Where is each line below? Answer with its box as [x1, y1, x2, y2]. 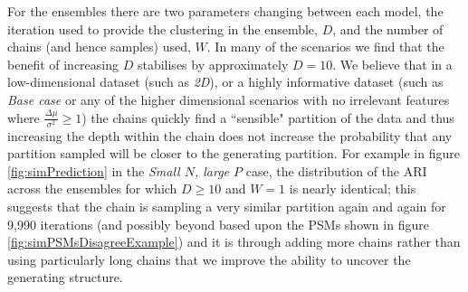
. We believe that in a [332, 54, 453, 73]
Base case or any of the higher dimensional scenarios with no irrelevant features [7, 89, 450, 108]
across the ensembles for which [7, 179, 177, 198]
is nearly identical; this [289, 179, 416, 198]
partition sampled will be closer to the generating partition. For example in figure [7, 144, 460, 163]
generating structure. [7, 268, 123, 287]
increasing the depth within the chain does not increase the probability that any [7, 126, 453, 145]
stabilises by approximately [137, 54, 289, 73]
